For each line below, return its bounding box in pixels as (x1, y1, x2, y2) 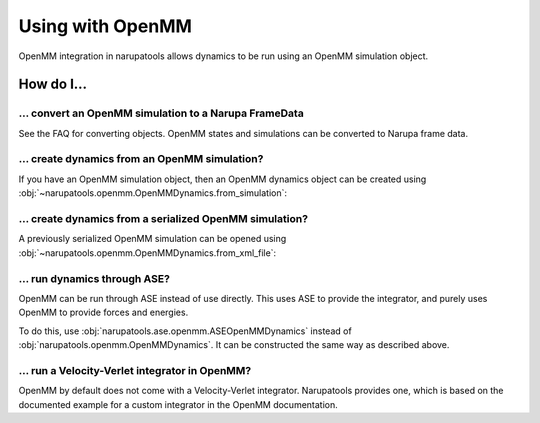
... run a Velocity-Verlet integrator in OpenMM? (18, 363, 252, 377)
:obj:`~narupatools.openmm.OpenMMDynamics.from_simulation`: (18, 187, 288, 199)
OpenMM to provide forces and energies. (18, 306, 189, 319)
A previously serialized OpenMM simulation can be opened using (18, 233, 287, 245)
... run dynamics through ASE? (18, 271, 170, 285)
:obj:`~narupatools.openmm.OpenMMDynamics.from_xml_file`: (18, 246, 277, 259)
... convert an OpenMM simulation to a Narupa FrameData (18, 106, 304, 120)
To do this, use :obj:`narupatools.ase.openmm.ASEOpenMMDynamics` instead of (18, 325, 352, 337)
